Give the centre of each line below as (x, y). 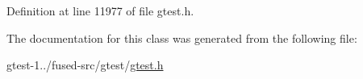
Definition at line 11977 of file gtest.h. (100, 10)
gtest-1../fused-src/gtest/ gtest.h (85, 65)
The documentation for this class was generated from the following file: (182, 37)
